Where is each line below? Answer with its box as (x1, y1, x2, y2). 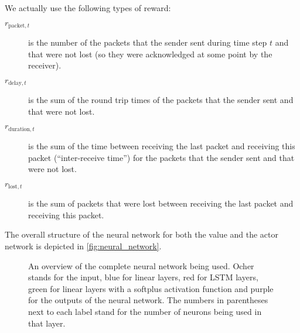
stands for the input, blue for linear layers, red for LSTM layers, (28, 271, 258, 283)
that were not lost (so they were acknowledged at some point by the (28, 47, 272, 60)
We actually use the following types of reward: (5, 2, 171, 13)
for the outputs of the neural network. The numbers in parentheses (28, 294, 268, 306)
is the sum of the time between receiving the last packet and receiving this (28, 139, 295, 152)
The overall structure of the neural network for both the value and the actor (5, 228, 279, 241)
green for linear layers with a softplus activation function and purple (28, 282, 274, 294)
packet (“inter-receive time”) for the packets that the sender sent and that (28, 151, 295, 163)
